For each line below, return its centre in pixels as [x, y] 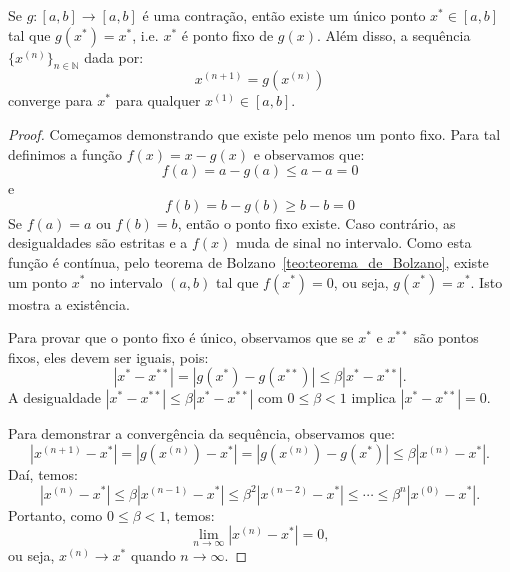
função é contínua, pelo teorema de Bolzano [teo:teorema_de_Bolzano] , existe [248, 261]
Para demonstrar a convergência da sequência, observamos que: [201, 433]
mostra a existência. [69, 303]
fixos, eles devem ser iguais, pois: [108, 356]
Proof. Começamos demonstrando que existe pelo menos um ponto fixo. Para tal [254, 133]
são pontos [446, 337]
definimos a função [65, 153]
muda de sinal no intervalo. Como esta [353, 242]
